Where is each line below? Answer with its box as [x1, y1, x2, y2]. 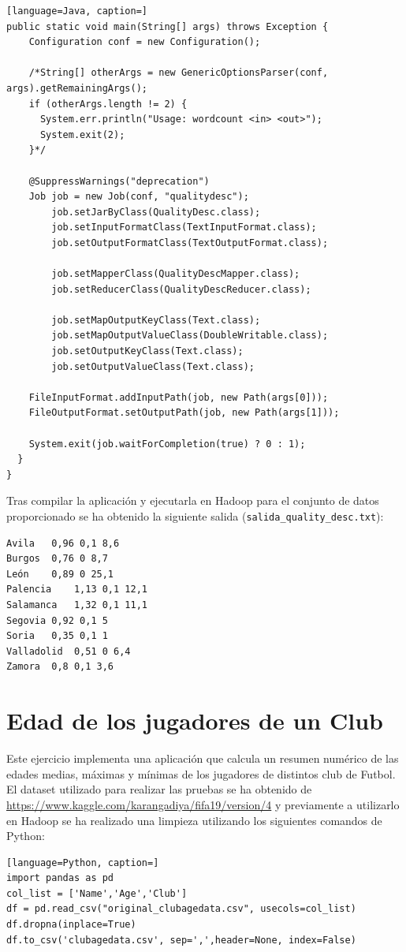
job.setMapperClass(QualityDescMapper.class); [51, 268, 300, 280]
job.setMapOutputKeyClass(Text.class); [51, 314, 261, 326]
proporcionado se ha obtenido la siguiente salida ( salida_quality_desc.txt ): [6, 508, 384, 524]
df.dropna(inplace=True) [6, 919, 136, 931]
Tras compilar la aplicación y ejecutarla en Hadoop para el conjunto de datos [6, 492, 379, 509]
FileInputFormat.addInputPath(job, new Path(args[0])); [28, 391, 329, 403]
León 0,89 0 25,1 [6, 568, 114, 580]
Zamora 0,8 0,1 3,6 [6, 661, 114, 673]
